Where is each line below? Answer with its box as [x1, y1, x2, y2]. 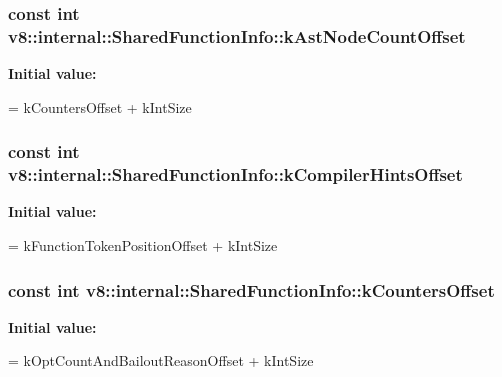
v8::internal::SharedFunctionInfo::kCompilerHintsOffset [8, 162, 463, 187]
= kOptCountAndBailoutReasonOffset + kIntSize [8, 350, 314, 371]
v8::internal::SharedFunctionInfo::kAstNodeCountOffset [8, 23, 466, 48]
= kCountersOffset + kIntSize [8, 96, 192, 117]
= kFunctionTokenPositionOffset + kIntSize [8, 235, 278, 256]
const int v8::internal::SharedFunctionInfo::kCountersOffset [8, 277, 495, 302]
